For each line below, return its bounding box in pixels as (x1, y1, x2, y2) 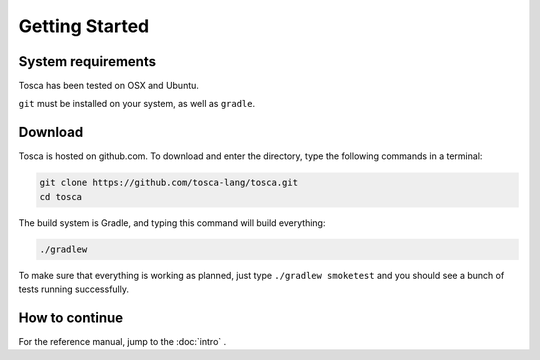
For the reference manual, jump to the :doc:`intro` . (18, 335, 227, 347)
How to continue (18, 309, 124, 326)
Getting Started (18, 15, 150, 37)
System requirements (18, 53, 157, 70)
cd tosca (39, 191, 83, 202)
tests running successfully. (18, 283, 130, 295)
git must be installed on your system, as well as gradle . (18, 98, 256, 110)
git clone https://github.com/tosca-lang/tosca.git (39, 177, 299, 189)
